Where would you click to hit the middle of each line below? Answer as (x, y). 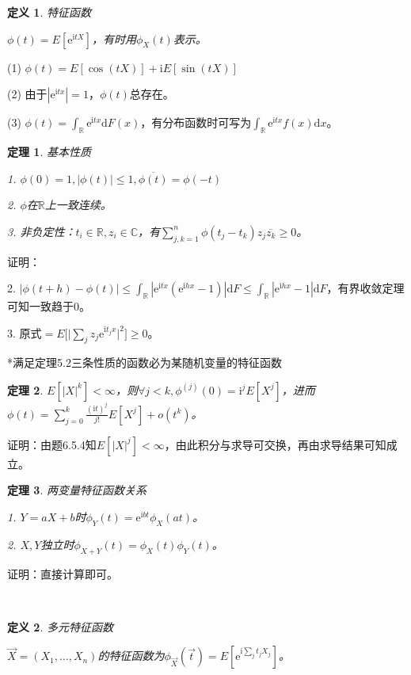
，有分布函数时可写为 (196, 122)
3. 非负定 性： (42, 231)
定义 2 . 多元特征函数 (60, 626)
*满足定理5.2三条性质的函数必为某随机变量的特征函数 (145, 362)
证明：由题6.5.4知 (52, 444)
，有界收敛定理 (365, 288)
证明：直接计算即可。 (63, 573)
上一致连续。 (78, 205)
